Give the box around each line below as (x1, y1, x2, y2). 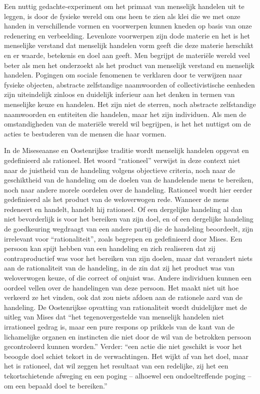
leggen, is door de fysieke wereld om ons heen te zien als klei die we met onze (4, 10, 240, 21)
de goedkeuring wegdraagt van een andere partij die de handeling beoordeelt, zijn (4, 223, 253, 234)
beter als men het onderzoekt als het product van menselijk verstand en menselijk (4, 59, 255, 70)
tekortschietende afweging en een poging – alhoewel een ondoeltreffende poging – (4, 370, 251, 380)
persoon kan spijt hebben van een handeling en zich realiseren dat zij (4, 243, 215, 253)
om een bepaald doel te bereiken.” (4, 380, 107, 390)
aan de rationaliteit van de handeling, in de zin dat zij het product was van (4, 262, 235, 273)
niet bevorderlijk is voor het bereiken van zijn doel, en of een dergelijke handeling (4, 213, 253, 224)
